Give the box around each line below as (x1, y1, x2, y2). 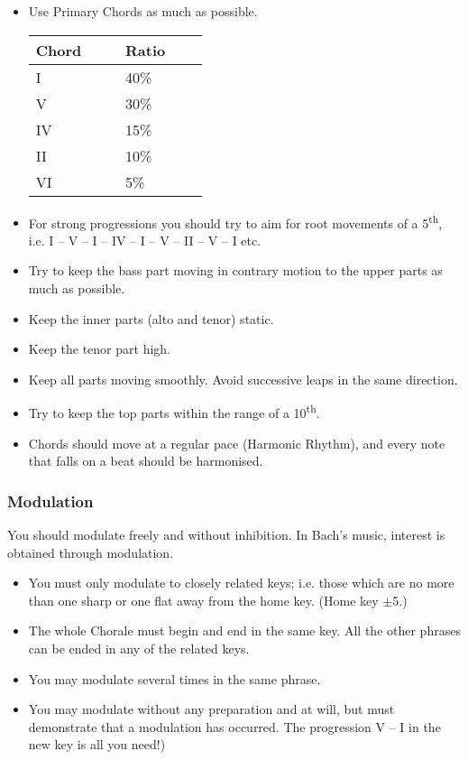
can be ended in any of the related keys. (28, 639, 250, 658)
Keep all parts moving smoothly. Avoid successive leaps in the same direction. (28, 369, 458, 388)
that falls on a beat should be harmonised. (28, 451, 263, 470)
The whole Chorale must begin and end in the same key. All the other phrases (28, 621, 461, 640)
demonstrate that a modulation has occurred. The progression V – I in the (28, 717, 441, 736)
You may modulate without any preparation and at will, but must (28, 700, 395, 718)
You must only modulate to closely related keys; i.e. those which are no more (28, 573, 454, 592)
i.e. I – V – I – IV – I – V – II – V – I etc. (28, 230, 262, 249)
